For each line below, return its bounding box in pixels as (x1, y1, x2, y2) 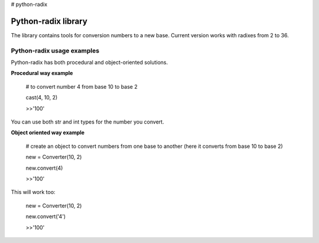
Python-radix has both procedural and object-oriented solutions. (11, 59, 168, 66)
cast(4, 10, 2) (25, 94, 58, 101)
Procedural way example (11, 70, 73, 77)
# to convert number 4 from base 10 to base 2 (25, 83, 138, 90)
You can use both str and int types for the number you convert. (11, 118, 165, 125)
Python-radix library (11, 16, 88, 26)
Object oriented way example (11, 129, 85, 136)
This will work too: (11, 189, 56, 196)
